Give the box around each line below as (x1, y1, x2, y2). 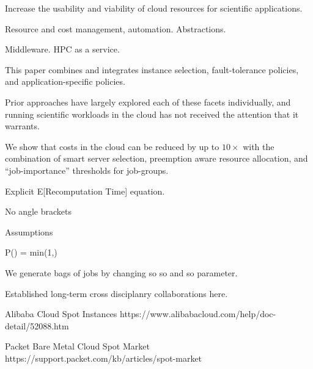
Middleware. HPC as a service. (5, 43, 120, 56)
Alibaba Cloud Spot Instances (5, 307, 117, 320)
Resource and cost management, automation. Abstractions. (5, 22, 226, 35)
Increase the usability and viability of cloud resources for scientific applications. (5, 2, 303, 14)
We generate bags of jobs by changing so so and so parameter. (5, 266, 238, 279)
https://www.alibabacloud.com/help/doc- (120, 307, 276, 320)
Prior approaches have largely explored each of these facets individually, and (5, 95, 291, 108)
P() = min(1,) (5, 246, 57, 259)
